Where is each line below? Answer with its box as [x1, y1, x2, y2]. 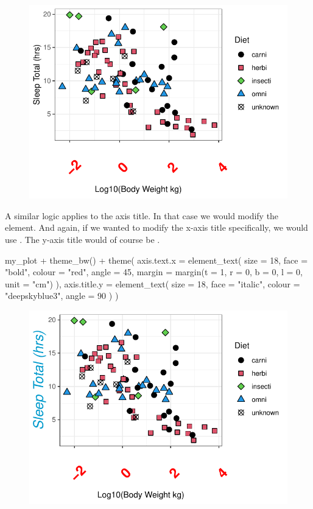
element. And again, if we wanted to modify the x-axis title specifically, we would [5, 221, 308, 234]
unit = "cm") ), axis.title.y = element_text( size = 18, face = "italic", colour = [5, 277, 300, 290]
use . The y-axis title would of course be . [5, 233, 160, 245]
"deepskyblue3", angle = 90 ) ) [5, 289, 119, 302]
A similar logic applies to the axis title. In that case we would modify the [5, 209, 279, 222]
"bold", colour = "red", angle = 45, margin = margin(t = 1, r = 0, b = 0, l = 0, [5, 265, 303, 278]
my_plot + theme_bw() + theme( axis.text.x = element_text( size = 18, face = [5, 253, 308, 266]
